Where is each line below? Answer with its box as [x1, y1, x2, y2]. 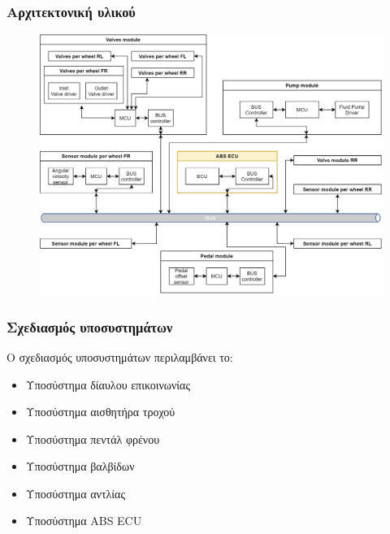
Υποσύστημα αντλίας [25, 484, 125, 501]
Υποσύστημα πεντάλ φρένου [25, 430, 160, 447]
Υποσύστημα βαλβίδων [25, 458, 135, 475]
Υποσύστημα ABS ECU [25, 512, 142, 529]
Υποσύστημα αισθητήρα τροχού [25, 403, 175, 420]
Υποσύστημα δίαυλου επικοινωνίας [25, 376, 190, 393]
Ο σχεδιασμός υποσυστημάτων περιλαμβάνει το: [6, 348, 233, 365]
